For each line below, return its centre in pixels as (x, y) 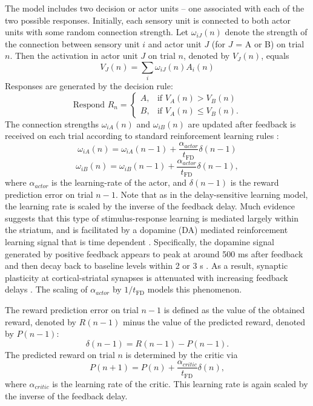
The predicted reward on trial (60, 354)
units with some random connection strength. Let (97, 32)
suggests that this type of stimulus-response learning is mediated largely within (152, 218)
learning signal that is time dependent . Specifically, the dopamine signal (140, 242)
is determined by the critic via (182, 354)
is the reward (255, 182)
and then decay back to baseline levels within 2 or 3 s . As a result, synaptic (147, 266)
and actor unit (175, 43)
